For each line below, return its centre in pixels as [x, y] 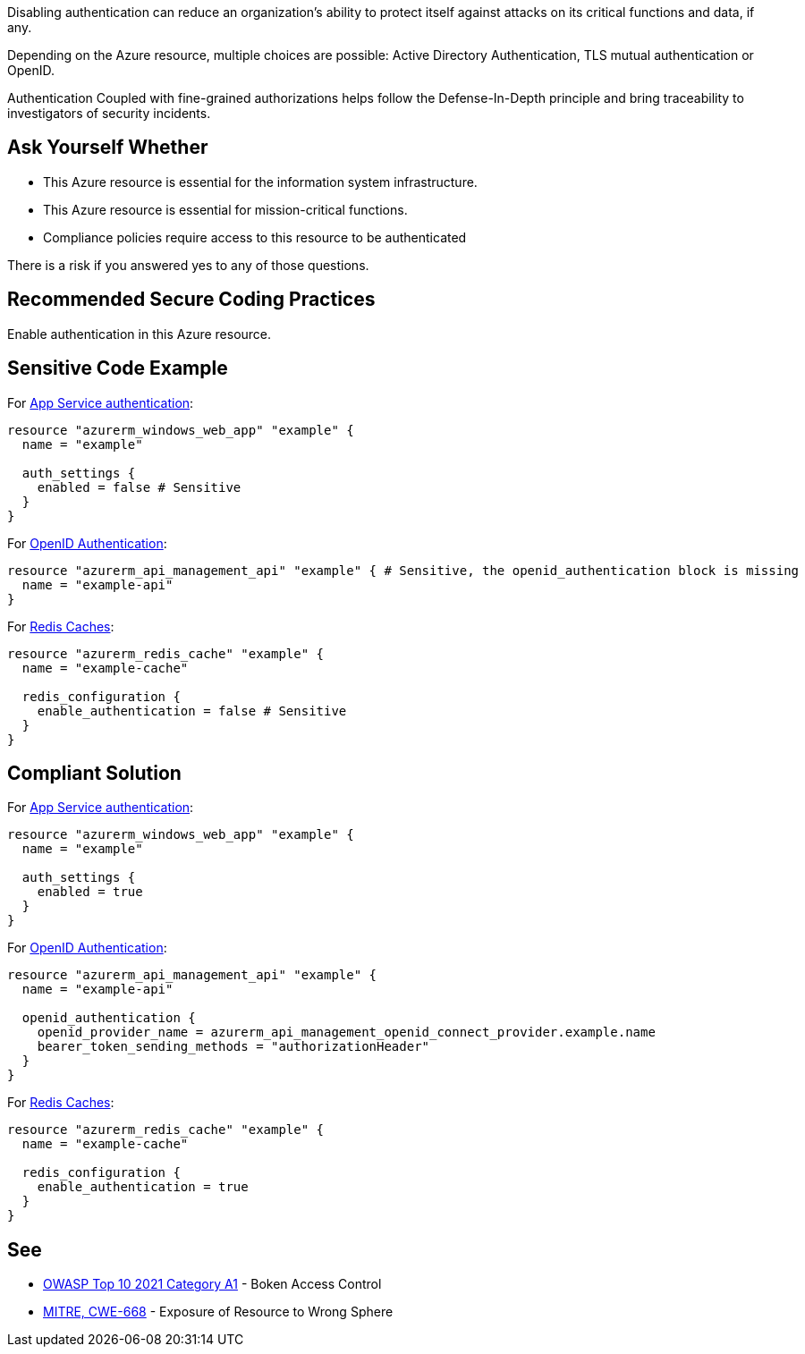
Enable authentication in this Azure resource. [140, 334]
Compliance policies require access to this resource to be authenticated [255, 237]
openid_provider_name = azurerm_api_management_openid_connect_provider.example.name [346, 1032]
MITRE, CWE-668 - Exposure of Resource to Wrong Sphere [218, 1312]
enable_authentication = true [143, 1187]
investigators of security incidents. [109, 113]
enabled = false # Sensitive [139, 487]
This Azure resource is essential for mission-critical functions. [225, 209]
